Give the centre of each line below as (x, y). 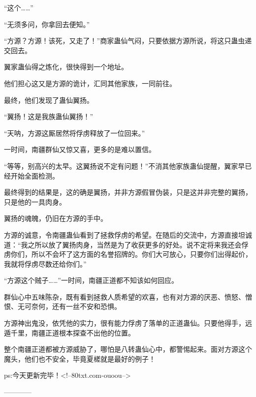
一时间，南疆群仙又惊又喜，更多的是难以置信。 (80, 149)
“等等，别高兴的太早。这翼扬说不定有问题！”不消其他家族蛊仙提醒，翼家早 (125, 166)
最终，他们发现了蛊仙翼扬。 (49, 100)
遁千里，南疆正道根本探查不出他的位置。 (69, 332)
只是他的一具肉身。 (35, 201)
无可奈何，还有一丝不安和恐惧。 (69, 306)
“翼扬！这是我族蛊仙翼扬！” (49, 116)
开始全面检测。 (35, 175)
